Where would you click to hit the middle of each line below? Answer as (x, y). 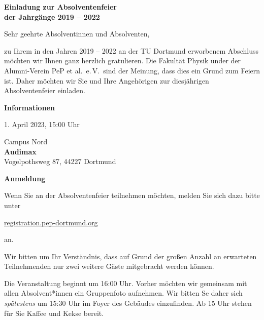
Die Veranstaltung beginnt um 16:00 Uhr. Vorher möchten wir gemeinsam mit (126, 283)
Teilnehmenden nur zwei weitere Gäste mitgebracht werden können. (109, 266)
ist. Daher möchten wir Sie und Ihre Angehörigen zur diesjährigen (107, 80)
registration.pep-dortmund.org (51, 222)
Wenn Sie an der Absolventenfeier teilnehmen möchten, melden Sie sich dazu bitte (132, 195)
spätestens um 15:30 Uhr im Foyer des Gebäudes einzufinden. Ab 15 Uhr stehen (128, 303)
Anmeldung (25, 178)
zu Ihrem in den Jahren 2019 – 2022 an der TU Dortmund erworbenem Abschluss (131, 50)
